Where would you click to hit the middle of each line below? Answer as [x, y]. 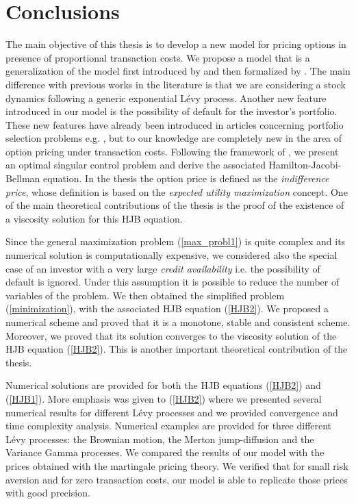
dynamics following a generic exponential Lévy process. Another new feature [166, 98]
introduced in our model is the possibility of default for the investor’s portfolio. [171, 111]
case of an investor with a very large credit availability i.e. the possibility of [163, 268]
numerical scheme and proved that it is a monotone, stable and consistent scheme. [178, 322]
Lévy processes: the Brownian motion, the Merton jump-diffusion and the [160, 439]
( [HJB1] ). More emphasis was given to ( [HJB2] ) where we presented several [164, 398]
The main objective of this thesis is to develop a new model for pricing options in [176, 44]
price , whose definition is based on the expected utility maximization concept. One [177, 191]
